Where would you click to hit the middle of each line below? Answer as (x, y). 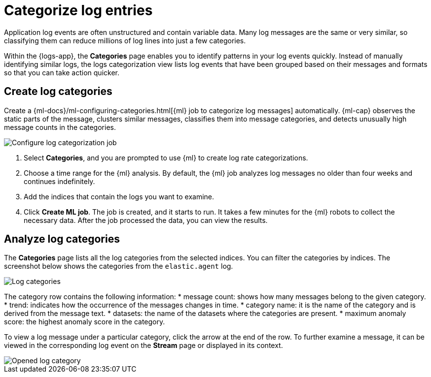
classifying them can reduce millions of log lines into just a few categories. (125, 40)
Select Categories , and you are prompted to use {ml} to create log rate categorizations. (166, 157)
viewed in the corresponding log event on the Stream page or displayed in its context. (144, 346)
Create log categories (58, 92)
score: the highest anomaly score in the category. (85, 322)
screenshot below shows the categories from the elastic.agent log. (119, 266)
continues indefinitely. (59, 181)
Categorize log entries (78, 10)
